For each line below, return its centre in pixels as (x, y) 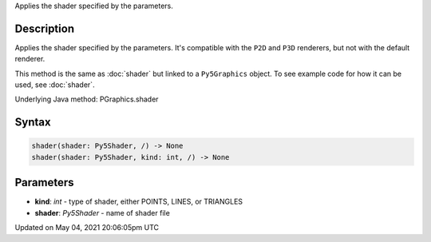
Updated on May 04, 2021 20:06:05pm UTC (87, 228)
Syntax (33, 123)
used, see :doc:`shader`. (55, 85)
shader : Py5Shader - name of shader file (103, 212)
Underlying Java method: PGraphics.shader (87, 99)
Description (45, 28)
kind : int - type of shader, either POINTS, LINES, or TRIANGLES (139, 202)
